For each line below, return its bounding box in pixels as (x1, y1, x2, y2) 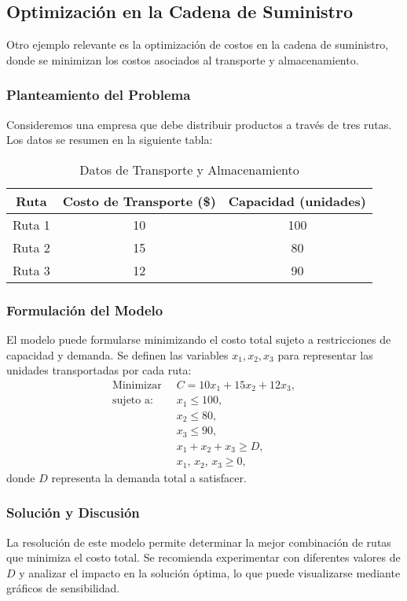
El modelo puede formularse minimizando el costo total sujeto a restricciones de (6, 331, 391, 348)
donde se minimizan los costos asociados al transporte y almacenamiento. (6, 51, 359, 68)
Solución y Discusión (6, 503, 140, 522)
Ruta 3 (13, 260, 50, 279)
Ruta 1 (13, 215, 50, 234)
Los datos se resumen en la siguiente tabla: (6, 131, 213, 148)
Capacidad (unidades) (228, 191, 366, 210)
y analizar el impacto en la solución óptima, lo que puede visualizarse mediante (19, 564, 401, 581)
